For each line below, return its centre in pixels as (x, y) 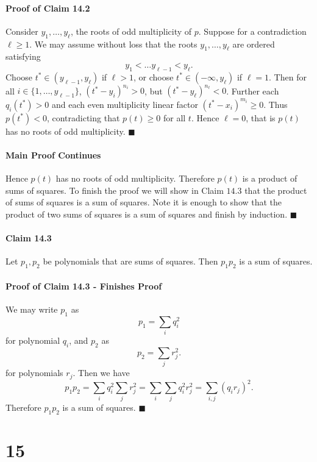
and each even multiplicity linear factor (125, 104)
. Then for (288, 76)
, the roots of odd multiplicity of (131, 31)
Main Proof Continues (53, 155)
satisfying (23, 56)
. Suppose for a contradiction (252, 31)
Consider (22, 31)
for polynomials (34, 373)
